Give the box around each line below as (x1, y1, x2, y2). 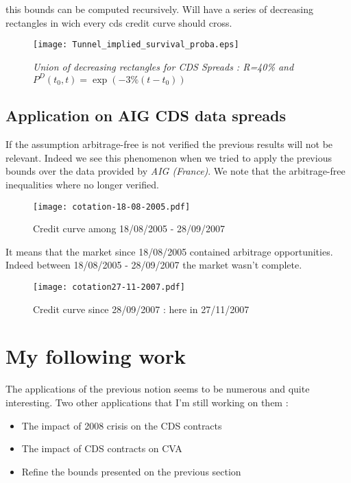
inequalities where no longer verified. (5, 177, 159, 191)
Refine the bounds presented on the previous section (21, 464, 241, 478)
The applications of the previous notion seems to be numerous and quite (5, 382, 310, 396)
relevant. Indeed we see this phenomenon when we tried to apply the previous (5, 150, 332, 164)
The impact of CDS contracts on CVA (21, 441, 182, 456)
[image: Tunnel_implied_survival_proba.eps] (33, 40, 239, 50)
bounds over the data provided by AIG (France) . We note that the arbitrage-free (5, 164, 346, 178)
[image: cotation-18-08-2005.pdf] (33, 201, 191, 212)
